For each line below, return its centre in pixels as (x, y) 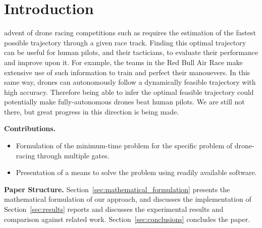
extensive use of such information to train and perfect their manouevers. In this (127, 72)
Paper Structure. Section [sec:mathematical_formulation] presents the (117, 189)
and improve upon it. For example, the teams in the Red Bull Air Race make (123, 62)
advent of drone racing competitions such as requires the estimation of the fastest (130, 33)
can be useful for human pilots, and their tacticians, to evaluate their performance (131, 52)
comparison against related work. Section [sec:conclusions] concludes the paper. (127, 219)
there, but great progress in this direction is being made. (92, 111)
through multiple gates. (73, 155)
